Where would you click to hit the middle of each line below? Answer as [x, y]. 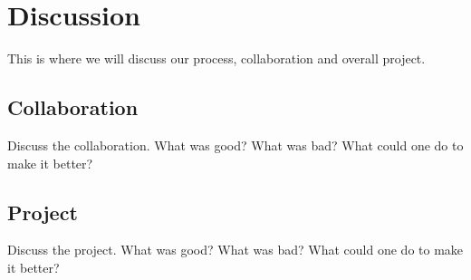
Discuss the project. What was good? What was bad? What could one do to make [235, 250]
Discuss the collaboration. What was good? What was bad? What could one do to [235, 145]
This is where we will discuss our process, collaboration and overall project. [216, 58]
